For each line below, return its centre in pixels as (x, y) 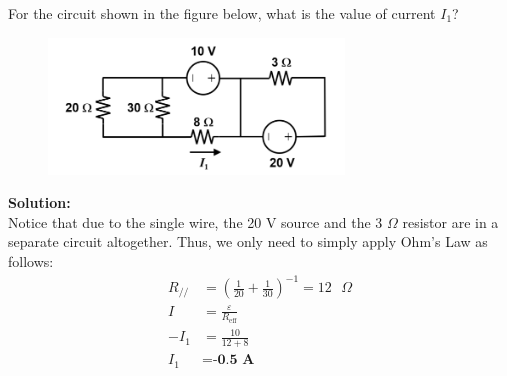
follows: (31, 260)
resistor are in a (450, 221)
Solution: (39, 202)
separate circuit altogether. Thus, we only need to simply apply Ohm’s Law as (248, 241)
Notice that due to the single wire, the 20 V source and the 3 (195, 221)
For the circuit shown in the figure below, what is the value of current (222, 13)
